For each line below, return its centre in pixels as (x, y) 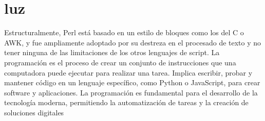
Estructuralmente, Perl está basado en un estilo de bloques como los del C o (124, 32)
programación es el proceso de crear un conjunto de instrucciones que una (120, 62)
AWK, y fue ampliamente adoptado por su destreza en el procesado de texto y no (133, 42)
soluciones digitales (34, 112)
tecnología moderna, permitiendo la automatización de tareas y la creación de (126, 102)
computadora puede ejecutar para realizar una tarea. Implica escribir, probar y (128, 72)
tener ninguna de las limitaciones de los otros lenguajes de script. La (112, 52)
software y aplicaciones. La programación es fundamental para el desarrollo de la (131, 92)
